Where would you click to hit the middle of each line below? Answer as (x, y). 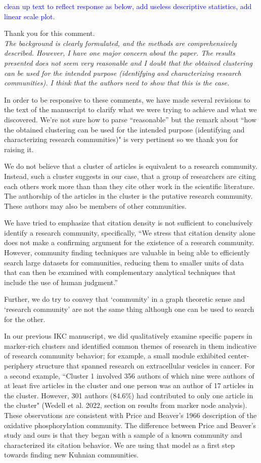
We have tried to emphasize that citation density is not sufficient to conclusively (128, 223)
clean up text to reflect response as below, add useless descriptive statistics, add (128, 6)
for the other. (25, 319)
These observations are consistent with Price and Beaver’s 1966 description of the (130, 415)
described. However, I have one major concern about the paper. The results (120, 53)
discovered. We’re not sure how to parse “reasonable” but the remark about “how (130, 119)
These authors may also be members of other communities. (95, 205)
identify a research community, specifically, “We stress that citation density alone (130, 232)
